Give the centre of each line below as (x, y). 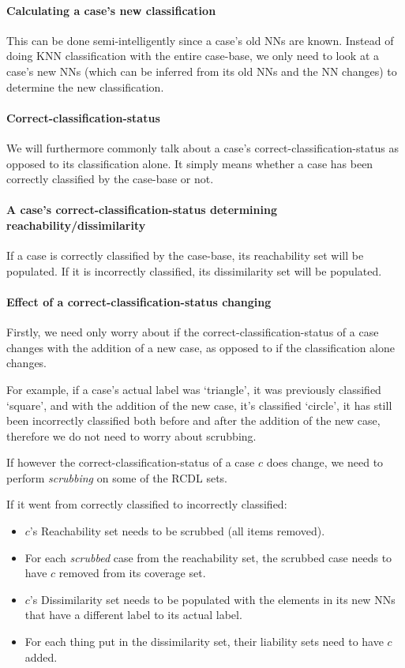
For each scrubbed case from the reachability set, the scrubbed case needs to (208, 557)
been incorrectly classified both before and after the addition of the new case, (193, 420)
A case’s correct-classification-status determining (142, 210)
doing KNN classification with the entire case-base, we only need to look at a (193, 56)
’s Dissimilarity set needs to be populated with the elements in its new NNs (212, 599)
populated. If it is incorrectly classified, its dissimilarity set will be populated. (194, 270)
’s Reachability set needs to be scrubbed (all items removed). (177, 531)
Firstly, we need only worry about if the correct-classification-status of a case (193, 332)
